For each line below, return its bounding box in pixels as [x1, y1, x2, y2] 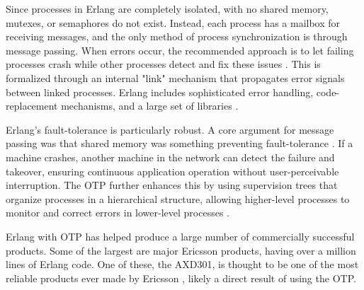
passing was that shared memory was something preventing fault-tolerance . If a [6, 136, 353, 151]
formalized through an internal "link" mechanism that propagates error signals [6, 70, 345, 85]
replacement [6, 98, 58, 113]
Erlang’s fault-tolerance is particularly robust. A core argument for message [6, 122, 334, 137]
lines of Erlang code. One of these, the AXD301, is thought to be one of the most [6, 257, 359, 272]
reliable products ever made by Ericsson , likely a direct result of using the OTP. [6, 270, 356, 285]
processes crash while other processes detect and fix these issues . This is [6, 57, 321, 71]
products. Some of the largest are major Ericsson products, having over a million [6, 243, 356, 257]
